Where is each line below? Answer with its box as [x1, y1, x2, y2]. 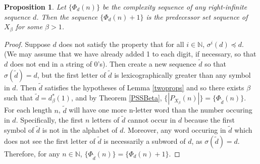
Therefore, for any [4, 148, 60, 158]
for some [15, 21, 43, 32]
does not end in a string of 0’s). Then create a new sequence [10, 59, 196, 69]
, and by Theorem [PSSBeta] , [71, 92, 162, 103]
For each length [4, 104, 52, 115]
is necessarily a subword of [103, 135, 186, 146]
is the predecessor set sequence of [146, 11, 248, 22]
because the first [184, 115, 235, 125]
